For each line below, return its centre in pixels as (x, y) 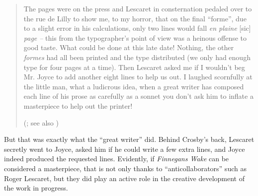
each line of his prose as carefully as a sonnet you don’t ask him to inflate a (138, 96)
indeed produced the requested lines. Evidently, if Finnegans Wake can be (117, 159)
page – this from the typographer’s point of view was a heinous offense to (135, 37)
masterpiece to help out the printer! (78, 105)
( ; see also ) (41, 122)
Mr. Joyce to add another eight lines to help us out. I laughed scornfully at (138, 77)
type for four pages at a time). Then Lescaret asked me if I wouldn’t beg (134, 67)
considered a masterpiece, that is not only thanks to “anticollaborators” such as (125, 168)
